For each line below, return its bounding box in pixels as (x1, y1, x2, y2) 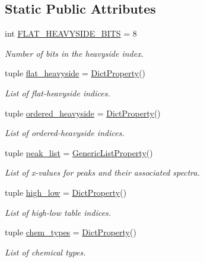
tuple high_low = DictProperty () (5, 186, 127, 198)
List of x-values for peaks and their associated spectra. (5, 166, 200, 179)
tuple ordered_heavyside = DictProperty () (5, 106, 161, 119)
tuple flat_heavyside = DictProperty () (5, 67, 146, 79)
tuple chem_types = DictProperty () (5, 226, 136, 238)
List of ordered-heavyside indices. (5, 127, 125, 139)
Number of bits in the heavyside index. (5, 47, 144, 59)
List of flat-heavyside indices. (5, 86, 110, 99)
